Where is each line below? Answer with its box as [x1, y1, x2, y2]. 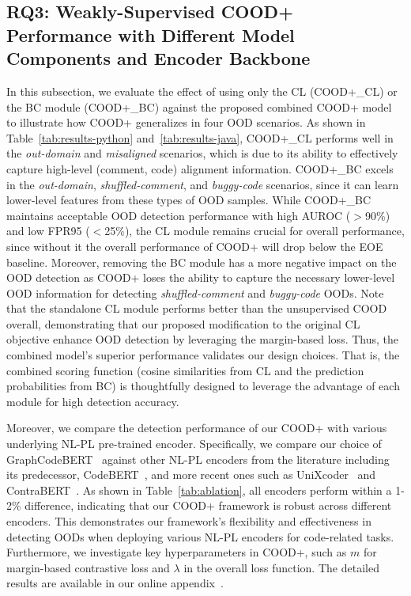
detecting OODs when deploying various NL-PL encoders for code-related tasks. [6, 528, 394, 545]
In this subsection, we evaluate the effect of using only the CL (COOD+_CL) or [6, 82, 398, 99]
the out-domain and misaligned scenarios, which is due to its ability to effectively [6, 145, 398, 161]
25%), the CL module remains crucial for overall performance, [104, 222, 405, 239]
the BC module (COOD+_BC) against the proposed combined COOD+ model [6, 98, 392, 115]
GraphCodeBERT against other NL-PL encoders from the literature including [6, 450, 390, 467]
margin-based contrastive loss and [6, 559, 170, 575]
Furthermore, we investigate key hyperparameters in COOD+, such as [6, 544, 347, 560]
